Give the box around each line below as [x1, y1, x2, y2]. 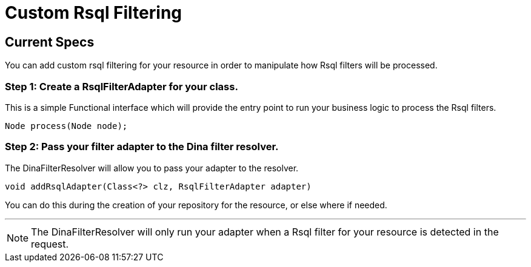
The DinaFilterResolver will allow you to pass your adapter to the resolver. [5, 162, 299, 173]
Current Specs [5, 34, 95, 50]
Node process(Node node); [5, 120, 128, 131]
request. [31, 237, 69, 250]
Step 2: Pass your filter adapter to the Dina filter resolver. [5, 140, 279, 153]
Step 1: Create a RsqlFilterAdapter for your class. [5, 80, 238, 93]
